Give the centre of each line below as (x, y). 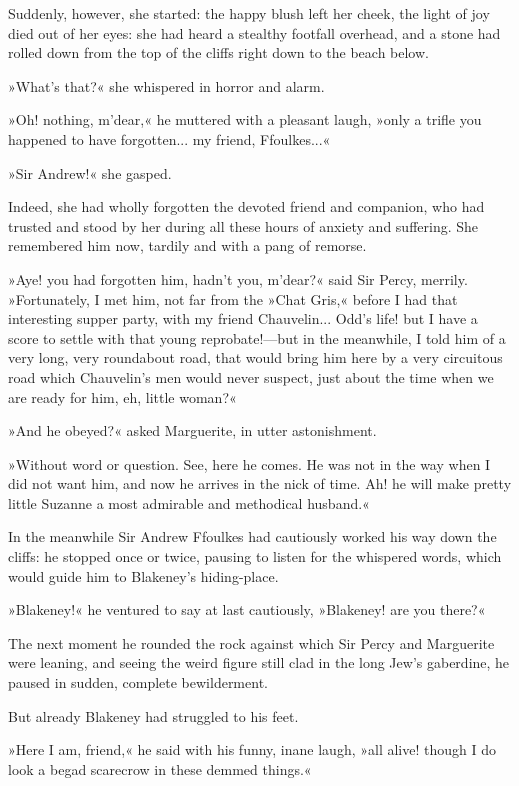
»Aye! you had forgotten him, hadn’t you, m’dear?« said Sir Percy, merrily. (238, 278)
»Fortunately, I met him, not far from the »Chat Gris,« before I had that (233, 298)
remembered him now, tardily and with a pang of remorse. (187, 245)
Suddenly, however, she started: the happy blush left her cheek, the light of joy (249, 13)
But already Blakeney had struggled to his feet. (153, 715)
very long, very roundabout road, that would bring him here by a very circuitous (255, 357)
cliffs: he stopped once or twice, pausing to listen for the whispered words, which (255, 556)
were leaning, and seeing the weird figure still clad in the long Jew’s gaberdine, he (259, 662)
